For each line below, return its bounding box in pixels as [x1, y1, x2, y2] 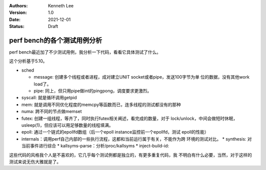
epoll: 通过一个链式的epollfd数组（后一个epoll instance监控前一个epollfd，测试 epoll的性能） [21, 129, 209, 135]
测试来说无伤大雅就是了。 [9, 159, 61, 165]
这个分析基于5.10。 [9, 58, 48, 64]
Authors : [9, 3, 28, 8]
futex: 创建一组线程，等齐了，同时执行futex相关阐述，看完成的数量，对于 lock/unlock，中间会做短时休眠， [21, 115, 238, 121]
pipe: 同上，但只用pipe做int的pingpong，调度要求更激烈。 [33, 88, 152, 94]
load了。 [33, 81, 52, 87]
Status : [9, 24, 25, 29]
